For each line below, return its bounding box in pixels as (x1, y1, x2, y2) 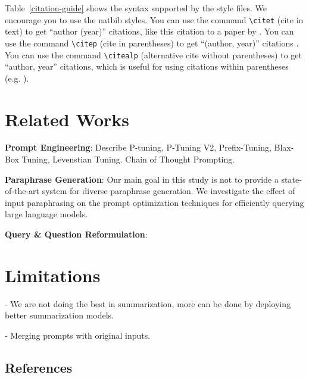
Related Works (5, 107, 130, 131)
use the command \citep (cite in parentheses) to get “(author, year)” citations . (5, 36, 299, 49)
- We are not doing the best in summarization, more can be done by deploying (5, 297, 291, 310)
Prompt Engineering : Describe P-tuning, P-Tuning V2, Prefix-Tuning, (5, 141, 271, 154)
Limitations (5, 263, 101, 287)
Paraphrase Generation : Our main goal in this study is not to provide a (5, 173, 279, 185)
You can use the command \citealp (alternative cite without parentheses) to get (5, 48, 302, 61)
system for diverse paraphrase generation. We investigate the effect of (42, 185, 295, 197)
